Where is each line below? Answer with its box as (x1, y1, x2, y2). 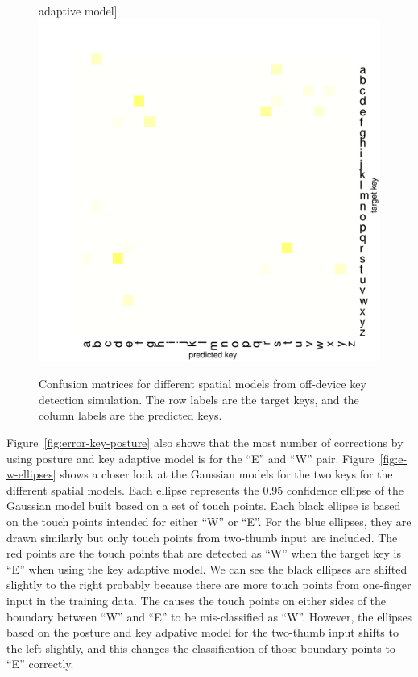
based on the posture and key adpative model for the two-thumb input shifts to (6, 624, 399, 641)
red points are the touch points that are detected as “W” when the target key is (6, 545, 402, 562)
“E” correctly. (6, 655, 74, 672)
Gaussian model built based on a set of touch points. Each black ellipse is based (6, 497, 401, 514)
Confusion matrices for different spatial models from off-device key (39, 375, 366, 392)
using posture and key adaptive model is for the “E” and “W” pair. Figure (6, 449, 375, 466)
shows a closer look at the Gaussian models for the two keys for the (60, 466, 393, 483)
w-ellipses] (6, 466, 56, 483)
